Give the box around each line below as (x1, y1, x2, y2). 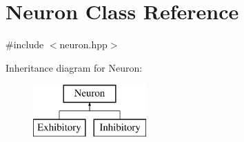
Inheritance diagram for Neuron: (6, 60, 143, 74)
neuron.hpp (59, 37, 108, 52)
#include (6, 37, 44, 52)
